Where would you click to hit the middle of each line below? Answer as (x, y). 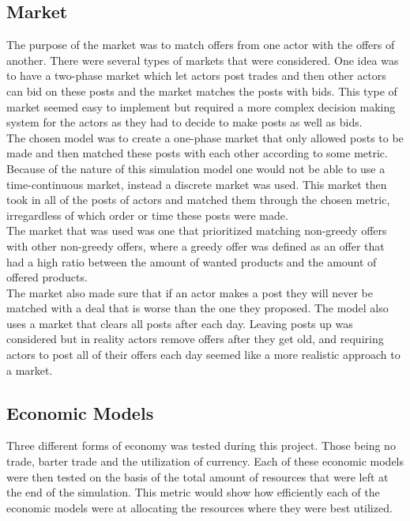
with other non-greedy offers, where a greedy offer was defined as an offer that (196, 245)
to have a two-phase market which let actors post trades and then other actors (196, 76)
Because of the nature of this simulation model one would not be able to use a (196, 168)
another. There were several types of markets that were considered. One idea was (203, 60)
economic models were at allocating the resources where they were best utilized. (199, 507)
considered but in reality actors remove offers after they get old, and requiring (195, 339)
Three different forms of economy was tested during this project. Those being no (201, 445)
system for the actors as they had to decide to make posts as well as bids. (184, 122)
